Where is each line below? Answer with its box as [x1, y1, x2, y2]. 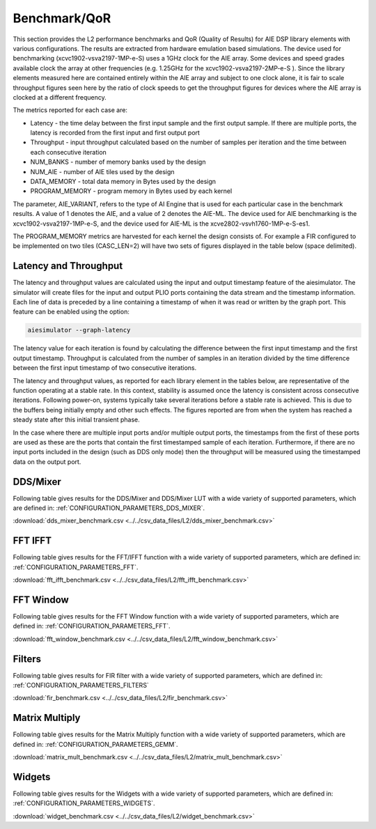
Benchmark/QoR [13, 10, 111, 26]
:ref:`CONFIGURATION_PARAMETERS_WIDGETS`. [13, 799, 155, 807]
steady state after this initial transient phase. [13, 415, 141, 424]
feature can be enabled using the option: [13, 307, 130, 316]
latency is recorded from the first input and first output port [30, 129, 200, 137]
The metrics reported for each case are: [13, 106, 128, 114]
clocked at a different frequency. [13, 93, 107, 101]
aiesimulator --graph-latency [27, 326, 131, 334]
